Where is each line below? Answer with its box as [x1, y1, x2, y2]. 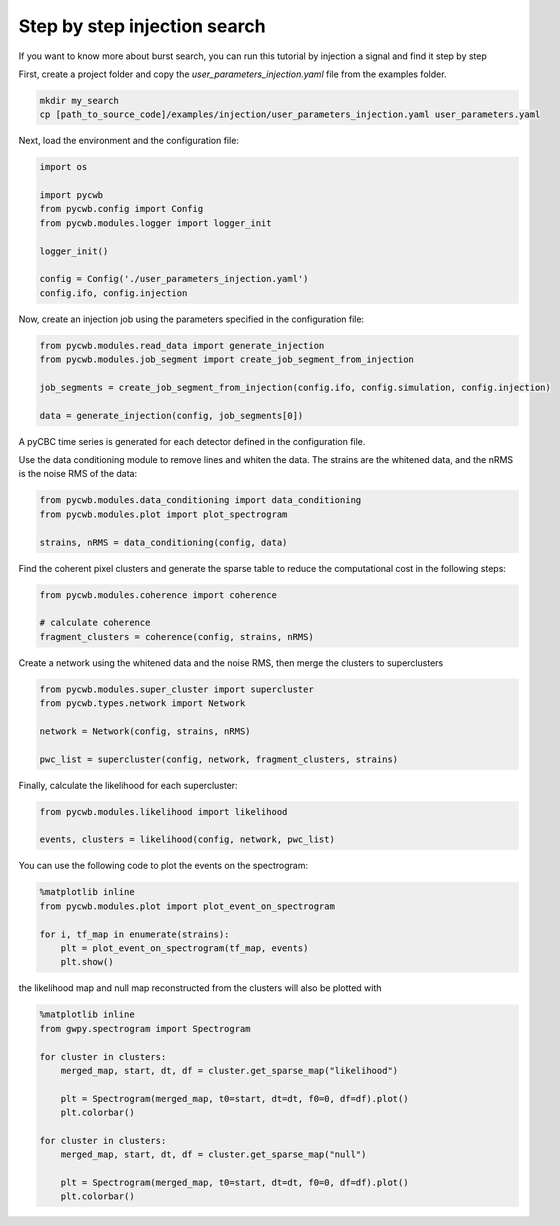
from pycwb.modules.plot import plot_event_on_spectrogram [39, 900, 335, 912]
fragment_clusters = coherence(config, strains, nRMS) [39, 631, 314, 642]
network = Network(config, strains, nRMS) [39, 725, 251, 737]
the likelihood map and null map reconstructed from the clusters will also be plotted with [18, 982, 382, 994]
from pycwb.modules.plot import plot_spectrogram [39, 508, 288, 520]
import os [39, 161, 88, 173]
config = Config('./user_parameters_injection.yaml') [39, 273, 309, 285]
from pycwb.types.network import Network [39, 698, 246, 709]
